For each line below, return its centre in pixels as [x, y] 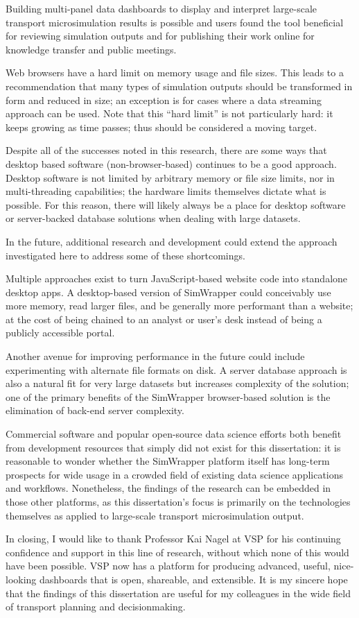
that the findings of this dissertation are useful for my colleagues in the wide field [178, 593]
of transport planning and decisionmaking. [96, 607]
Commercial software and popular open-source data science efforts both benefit [174, 434]
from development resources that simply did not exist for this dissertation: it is [173, 447]
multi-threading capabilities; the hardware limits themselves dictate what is [166, 191]
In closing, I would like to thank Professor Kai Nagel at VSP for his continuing [173, 539]
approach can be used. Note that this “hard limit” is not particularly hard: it [169, 113]
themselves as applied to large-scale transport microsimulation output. [155, 515]
